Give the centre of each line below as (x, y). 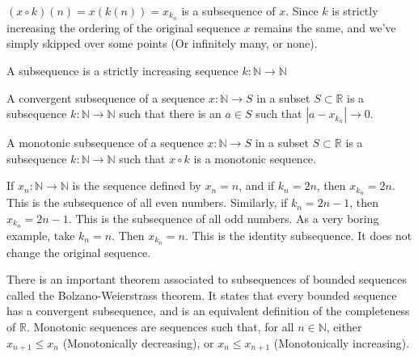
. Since (302, 11)
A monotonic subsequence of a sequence (105, 143)
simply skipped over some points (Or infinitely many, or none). (162, 43)
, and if (257, 185)
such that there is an (170, 114)
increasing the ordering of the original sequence (123, 27)
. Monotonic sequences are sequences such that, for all (160, 326)
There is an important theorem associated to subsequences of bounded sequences (207, 279)
